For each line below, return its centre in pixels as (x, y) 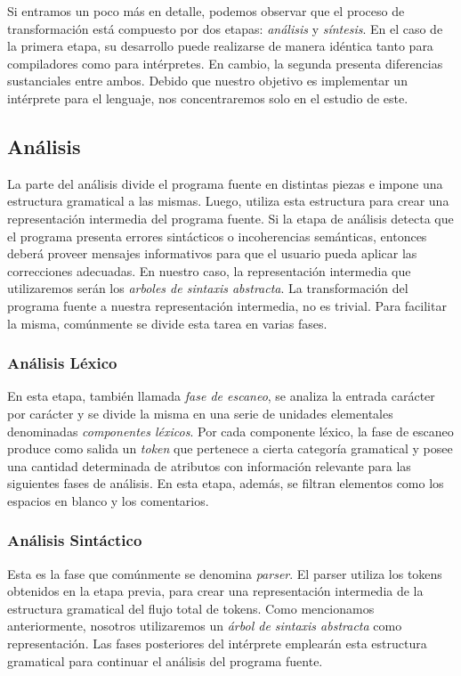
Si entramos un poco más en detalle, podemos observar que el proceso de (206, 11)
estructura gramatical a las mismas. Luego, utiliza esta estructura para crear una (228, 201)
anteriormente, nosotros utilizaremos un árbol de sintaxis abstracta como (205, 626)
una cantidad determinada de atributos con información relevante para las (209, 465)
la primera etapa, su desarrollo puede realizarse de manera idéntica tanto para (220, 46)
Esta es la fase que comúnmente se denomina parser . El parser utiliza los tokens (225, 573)
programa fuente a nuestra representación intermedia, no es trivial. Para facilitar (227, 305)
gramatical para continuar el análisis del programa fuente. (165, 660)
